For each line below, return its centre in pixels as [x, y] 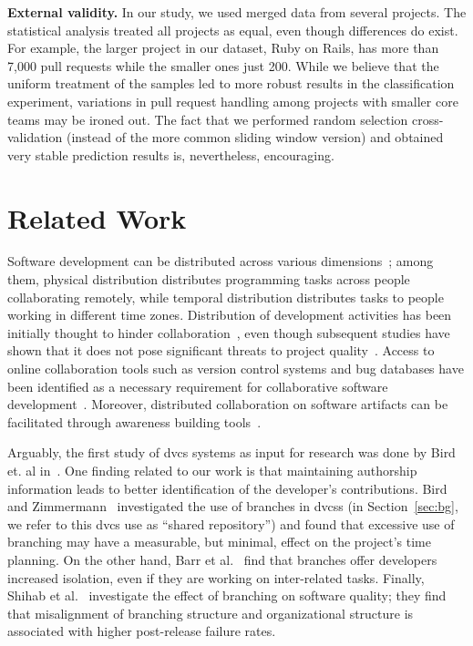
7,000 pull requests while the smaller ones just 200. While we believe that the [223, 65]
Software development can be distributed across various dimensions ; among [221, 261]
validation [35, 137]
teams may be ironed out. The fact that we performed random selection [208, 119]
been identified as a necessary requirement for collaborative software [198, 386]
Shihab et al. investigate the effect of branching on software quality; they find [227, 595]
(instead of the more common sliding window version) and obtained [255, 137]
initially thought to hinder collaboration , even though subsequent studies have [229, 332]
